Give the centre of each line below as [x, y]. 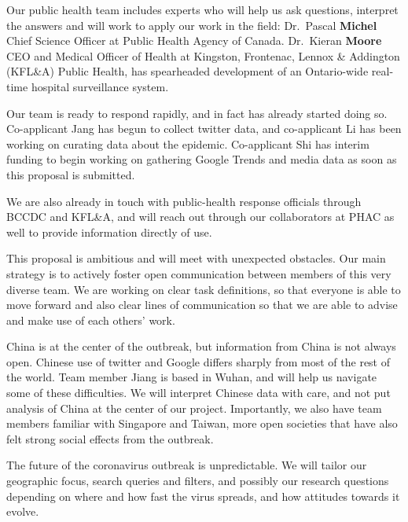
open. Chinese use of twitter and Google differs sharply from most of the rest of [198, 361]
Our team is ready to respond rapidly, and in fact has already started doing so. [197, 113]
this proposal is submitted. [71, 174]
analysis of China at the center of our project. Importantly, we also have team [194, 408]
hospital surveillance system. [100, 86]
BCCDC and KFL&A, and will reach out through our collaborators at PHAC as [200, 217]
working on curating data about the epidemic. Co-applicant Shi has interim [188, 143]
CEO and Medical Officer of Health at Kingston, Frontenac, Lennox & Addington [203, 55]
